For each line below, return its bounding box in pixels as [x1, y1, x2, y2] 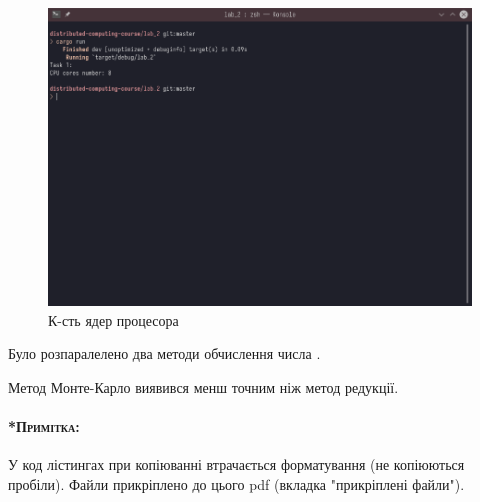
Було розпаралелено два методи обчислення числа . [8, 343, 321, 364]
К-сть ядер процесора [48, 309, 179, 330]
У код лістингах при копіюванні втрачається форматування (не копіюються [8, 454, 465, 475]
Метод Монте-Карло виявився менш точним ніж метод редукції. [8, 377, 399, 397]
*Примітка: [8, 416, 80, 437]
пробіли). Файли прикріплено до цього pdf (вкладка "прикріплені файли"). [8, 473, 465, 494]
